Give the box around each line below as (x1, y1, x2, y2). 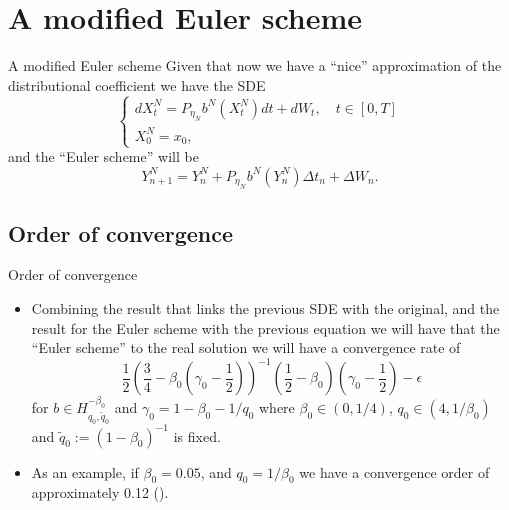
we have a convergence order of (299, 461, 490, 482)
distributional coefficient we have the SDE (8, 74, 266, 95)
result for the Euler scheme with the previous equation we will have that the (31, 317, 500, 338)
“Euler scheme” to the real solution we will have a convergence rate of (31, 337, 461, 358)
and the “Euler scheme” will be (8, 146, 199, 167)
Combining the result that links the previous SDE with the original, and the (31, 298, 500, 319)
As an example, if (31, 461, 139, 482)
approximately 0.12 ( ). (31, 482, 169, 503)
